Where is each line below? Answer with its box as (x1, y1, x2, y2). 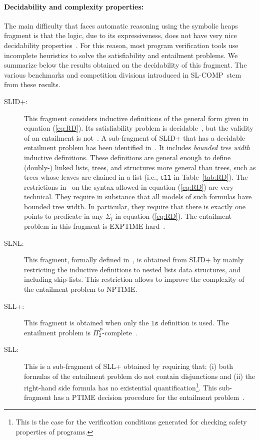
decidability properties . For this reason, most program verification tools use (4, 40, 238, 50)
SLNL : (4, 237, 24, 248)
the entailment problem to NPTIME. (24, 284, 137, 294)
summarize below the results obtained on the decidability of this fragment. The (4, 60, 247, 70)
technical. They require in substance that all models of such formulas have (24, 191, 252, 202)
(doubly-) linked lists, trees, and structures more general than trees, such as (24, 162, 256, 172)
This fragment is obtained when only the (24, 317, 149, 328)
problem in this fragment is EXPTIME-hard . (24, 221, 165, 231)
